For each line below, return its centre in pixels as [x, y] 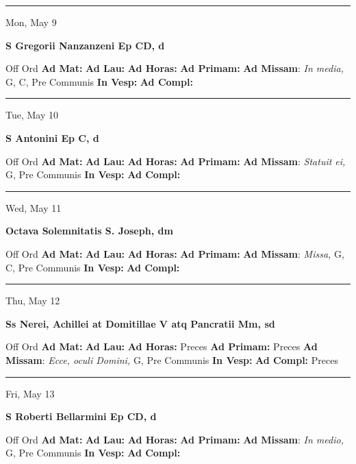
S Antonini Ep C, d [52, 137]
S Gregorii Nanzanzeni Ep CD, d [85, 45]
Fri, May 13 [30, 393]
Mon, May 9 [31, 22]
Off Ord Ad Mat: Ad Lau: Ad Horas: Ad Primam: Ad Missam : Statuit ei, [176, 161]
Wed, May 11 [34, 207]
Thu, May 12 [33, 301]
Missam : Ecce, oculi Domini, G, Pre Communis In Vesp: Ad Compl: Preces [172, 359]
